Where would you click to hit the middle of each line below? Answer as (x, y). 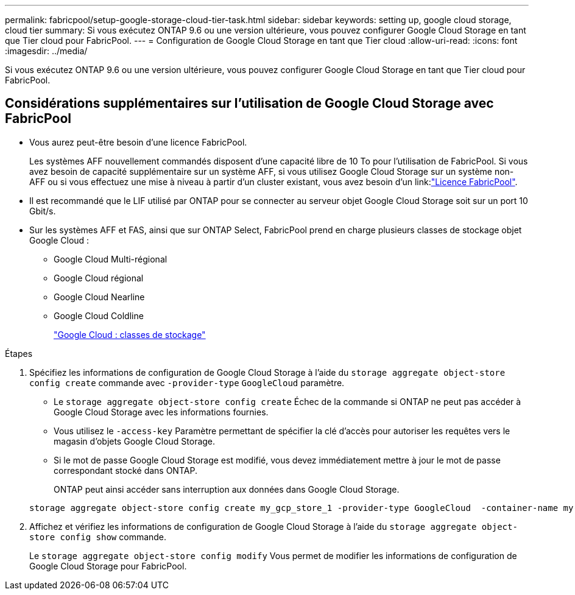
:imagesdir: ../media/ (46, 51)
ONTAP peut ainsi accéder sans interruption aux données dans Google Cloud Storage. (227, 489)
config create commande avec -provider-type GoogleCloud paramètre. (187, 382)
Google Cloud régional (99, 278)
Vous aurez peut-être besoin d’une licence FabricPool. (138, 142)
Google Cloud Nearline (99, 297)
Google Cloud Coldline (99, 315)
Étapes (19, 353)
